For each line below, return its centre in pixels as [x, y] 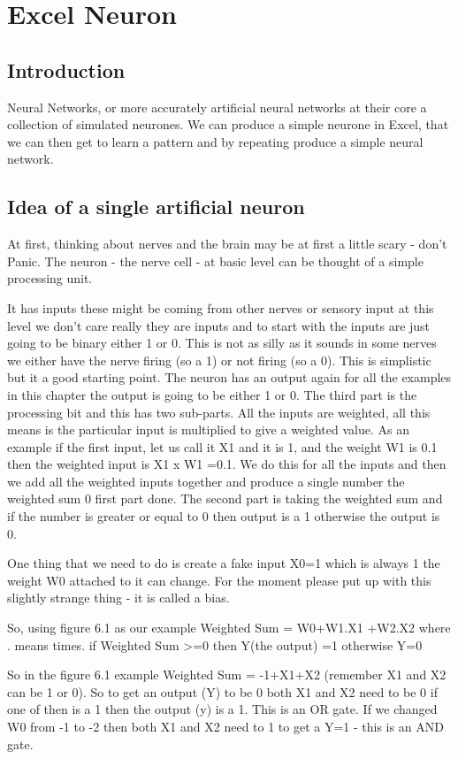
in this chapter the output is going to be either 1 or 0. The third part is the [212, 394]
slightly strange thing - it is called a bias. [118, 598]
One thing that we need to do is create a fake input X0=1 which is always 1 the [224, 563]
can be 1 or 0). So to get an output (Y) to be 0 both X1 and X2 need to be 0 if [222, 691]
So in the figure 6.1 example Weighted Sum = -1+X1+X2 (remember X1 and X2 [227, 675]
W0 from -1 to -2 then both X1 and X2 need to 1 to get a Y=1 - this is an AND [225, 726]
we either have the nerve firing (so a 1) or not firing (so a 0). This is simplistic [219, 360]
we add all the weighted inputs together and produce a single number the [206, 481]
